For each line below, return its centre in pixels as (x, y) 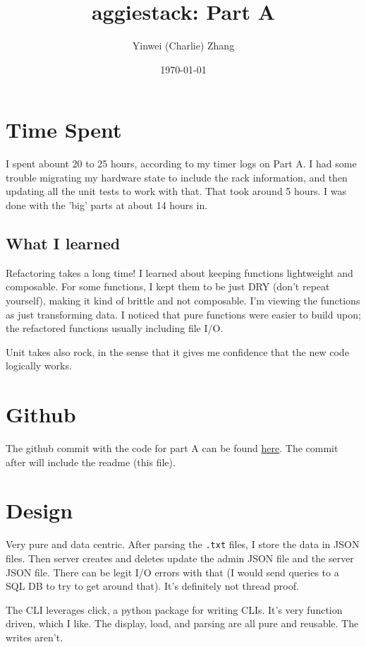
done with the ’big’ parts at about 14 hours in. (107, 205)
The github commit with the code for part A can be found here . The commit (172, 448)
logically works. (39, 366)
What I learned (63, 243)
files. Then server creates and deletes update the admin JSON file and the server (180, 558)
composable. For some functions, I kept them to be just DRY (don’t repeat (168, 286)
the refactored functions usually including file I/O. (115, 328)
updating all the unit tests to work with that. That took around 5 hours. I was (176, 191)
